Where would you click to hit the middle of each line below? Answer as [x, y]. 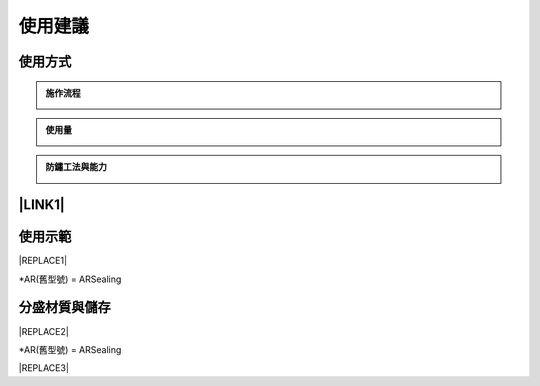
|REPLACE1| [43, 261]
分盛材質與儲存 [64, 307]
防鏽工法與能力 [76, 167]
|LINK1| [41, 205]
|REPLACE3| [44, 368]
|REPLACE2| [43, 331]
